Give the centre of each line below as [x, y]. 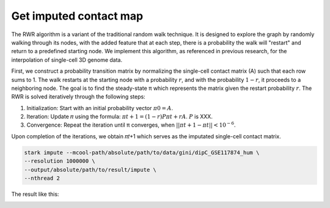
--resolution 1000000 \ [60, 161]
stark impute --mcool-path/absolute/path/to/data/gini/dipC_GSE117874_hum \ [142, 152]
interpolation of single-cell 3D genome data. [67, 60]
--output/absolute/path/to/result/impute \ [90, 169]
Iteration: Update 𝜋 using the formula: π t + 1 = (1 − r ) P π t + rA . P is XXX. [120, 117]
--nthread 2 [42, 178]
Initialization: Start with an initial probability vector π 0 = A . [100, 108]
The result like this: [35, 194]
